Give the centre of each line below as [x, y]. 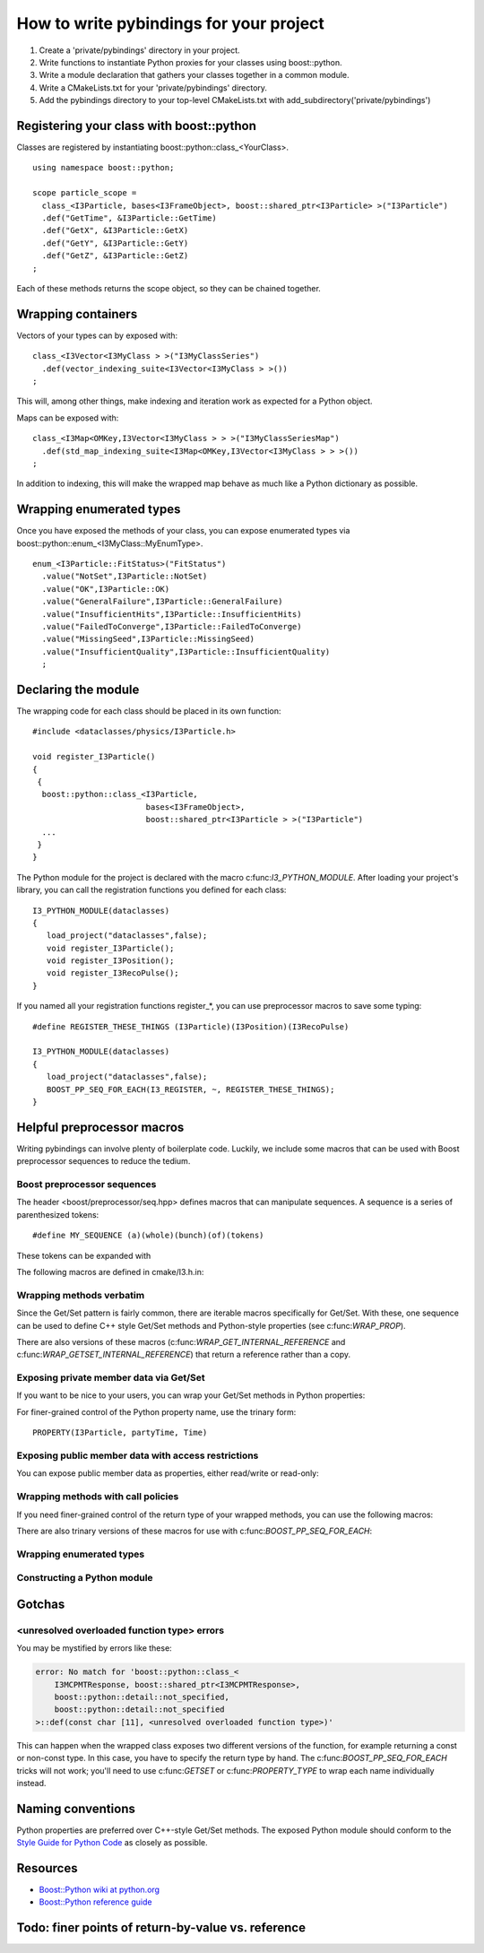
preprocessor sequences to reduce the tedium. [104, 1161]
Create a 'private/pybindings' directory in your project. [139, 50]
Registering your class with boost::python [137, 126]
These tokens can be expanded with [84, 1255]
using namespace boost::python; [104, 168]
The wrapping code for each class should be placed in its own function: [149, 711]
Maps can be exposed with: [68, 418]
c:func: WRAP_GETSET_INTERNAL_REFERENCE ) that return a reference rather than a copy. [184, 1355]
